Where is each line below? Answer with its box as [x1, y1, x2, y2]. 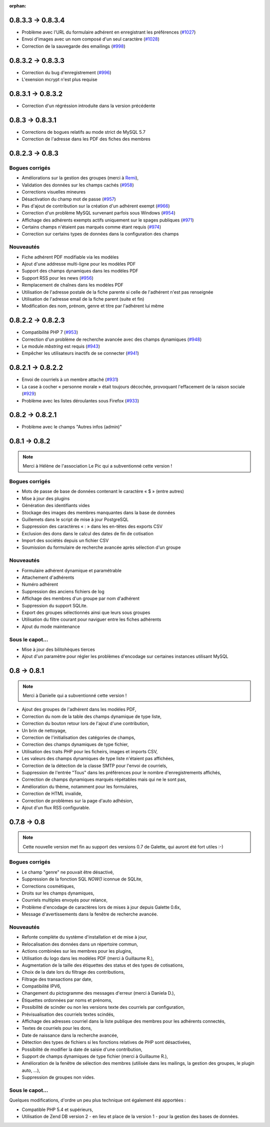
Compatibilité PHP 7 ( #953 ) [21, 329, 78, 335]
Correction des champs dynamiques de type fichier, [21, 742, 129, 748]
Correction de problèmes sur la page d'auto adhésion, [21, 797, 133, 804]
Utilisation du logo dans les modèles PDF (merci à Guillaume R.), [21, 955, 154, 961]
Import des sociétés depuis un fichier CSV [21, 538, 109, 544]
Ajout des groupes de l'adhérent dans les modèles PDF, [21, 707, 136, 713]
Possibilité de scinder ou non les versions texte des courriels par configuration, [21, 1004, 185, 1010]
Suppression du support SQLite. [21, 602, 88, 608]
